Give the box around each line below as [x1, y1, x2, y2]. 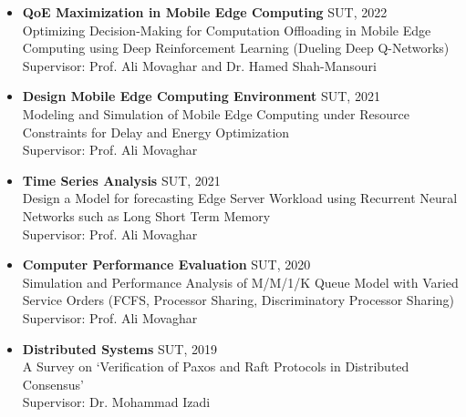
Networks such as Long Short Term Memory [22, 206, 271, 225]
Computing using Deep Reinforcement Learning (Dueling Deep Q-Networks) [22, 38, 450, 57]
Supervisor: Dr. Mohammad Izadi [22, 392, 211, 412]
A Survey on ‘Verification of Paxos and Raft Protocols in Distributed [22, 357, 409, 376]
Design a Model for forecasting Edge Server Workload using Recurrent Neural [22, 188, 458, 208]
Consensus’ [22, 374, 84, 393]
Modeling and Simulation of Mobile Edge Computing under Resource [22, 104, 409, 123]
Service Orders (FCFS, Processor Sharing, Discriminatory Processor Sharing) [22, 290, 455, 310]
